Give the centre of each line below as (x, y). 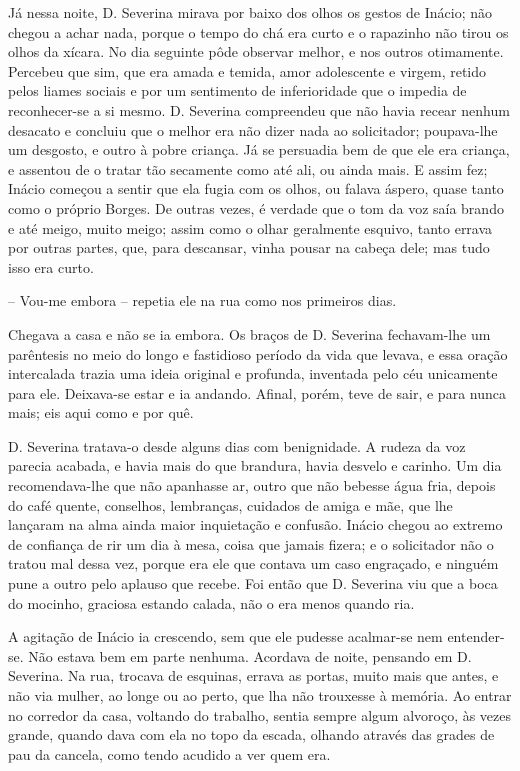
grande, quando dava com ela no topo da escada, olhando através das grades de (251, 734)
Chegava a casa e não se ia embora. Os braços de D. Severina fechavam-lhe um (249, 333)
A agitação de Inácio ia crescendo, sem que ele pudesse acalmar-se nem (225, 636)
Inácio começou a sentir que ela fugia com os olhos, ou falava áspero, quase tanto (256, 188)
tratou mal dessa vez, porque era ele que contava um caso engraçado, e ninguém (253, 563)
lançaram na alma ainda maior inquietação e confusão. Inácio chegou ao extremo (255, 524)
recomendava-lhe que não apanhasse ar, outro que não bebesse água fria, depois (252, 485)
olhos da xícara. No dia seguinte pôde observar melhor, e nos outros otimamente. (256, 51)
